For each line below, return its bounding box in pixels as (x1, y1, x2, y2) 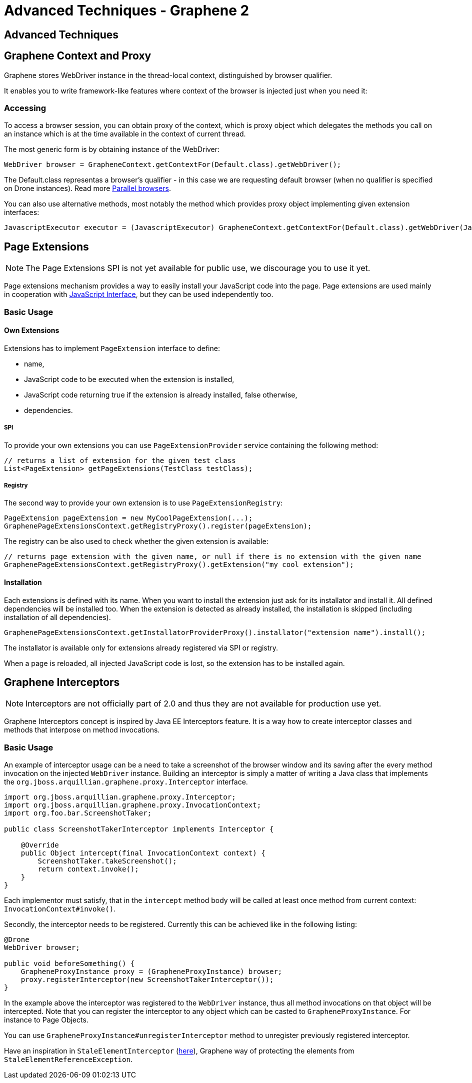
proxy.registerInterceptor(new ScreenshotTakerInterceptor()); (20, 975, 274, 984)
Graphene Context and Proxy (4, 49, 151, 62)
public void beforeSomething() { (4, 959, 135, 968)
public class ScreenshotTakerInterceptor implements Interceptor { (4, 825, 274, 833)
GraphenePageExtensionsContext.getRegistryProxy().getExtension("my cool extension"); (4, 560, 354, 569)
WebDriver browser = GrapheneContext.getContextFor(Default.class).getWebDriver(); (4, 160, 341, 169)
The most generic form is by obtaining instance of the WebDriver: (4, 145, 220, 154)
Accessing (4, 102, 46, 113)
